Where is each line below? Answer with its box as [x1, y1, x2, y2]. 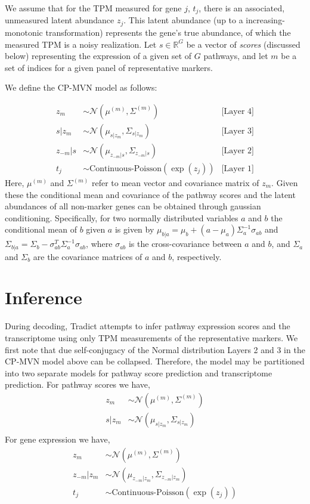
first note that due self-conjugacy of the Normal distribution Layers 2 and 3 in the [5, 343, 305, 355]
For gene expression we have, [5, 433, 110, 445]
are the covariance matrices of [33, 250, 142, 262]
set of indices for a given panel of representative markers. [5, 61, 213, 73]
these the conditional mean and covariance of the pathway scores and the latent [5, 188, 296, 200]
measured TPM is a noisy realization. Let [5, 38, 157, 50]
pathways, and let [203, 50, 268, 62]
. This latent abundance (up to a [123, 14, 243, 26]
